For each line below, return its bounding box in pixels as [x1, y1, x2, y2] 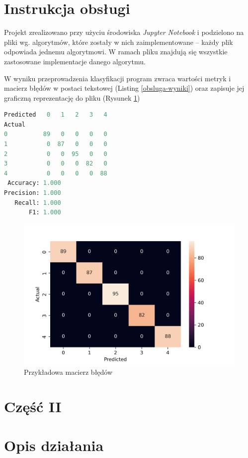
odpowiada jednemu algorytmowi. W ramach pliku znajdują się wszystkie [4, 46, 228, 57]
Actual [4, 121, 25, 128]
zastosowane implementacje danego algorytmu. [4, 56, 146, 66]
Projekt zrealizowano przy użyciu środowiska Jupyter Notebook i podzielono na [4, 27, 244, 37]
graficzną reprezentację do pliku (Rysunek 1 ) [4, 92, 140, 103]
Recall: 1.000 [14, 199, 61, 206]
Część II [4, 396, 62, 416]
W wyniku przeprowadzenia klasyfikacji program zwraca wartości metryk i [4, 73, 231, 83]
